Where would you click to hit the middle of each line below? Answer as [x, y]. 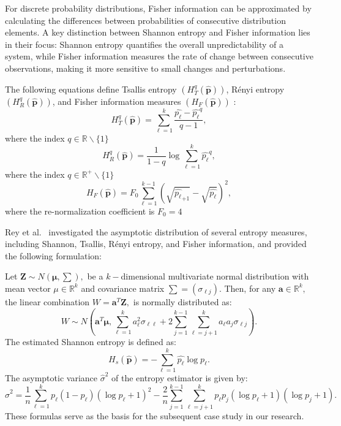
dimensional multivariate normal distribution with [215, 276]
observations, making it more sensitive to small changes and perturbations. [145, 68]
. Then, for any [247, 288]
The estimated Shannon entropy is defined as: [91, 342]
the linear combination [47, 301]
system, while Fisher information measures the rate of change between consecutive [159, 56]
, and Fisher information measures [117, 101]
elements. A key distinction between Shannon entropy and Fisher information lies [158, 32]
